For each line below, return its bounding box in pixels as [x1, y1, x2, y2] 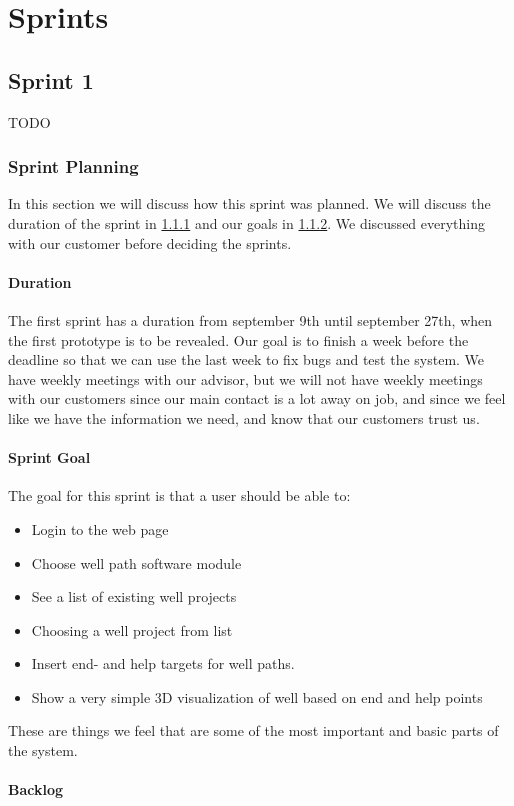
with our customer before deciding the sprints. [8, 232, 292, 253]
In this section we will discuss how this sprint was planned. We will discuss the [8, 193, 491, 214]
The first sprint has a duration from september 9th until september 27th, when [8, 309, 493, 330]
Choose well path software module [31, 552, 242, 573]
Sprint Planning [8, 154, 139, 179]
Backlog [8, 779, 64, 800]
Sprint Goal [8, 447, 91, 468]
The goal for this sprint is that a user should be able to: [8, 485, 351, 506]
